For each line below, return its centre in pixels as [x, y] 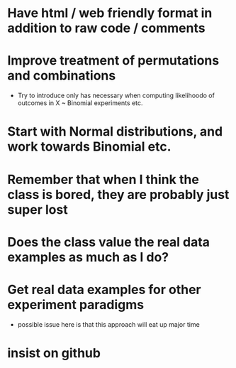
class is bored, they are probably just [118, 194]
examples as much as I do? [88, 257]
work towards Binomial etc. [89, 147]
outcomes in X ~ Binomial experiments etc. [80, 103]
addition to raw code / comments [106, 28]
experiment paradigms [75, 304]
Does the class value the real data [109, 242]
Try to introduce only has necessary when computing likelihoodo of [116, 96]
